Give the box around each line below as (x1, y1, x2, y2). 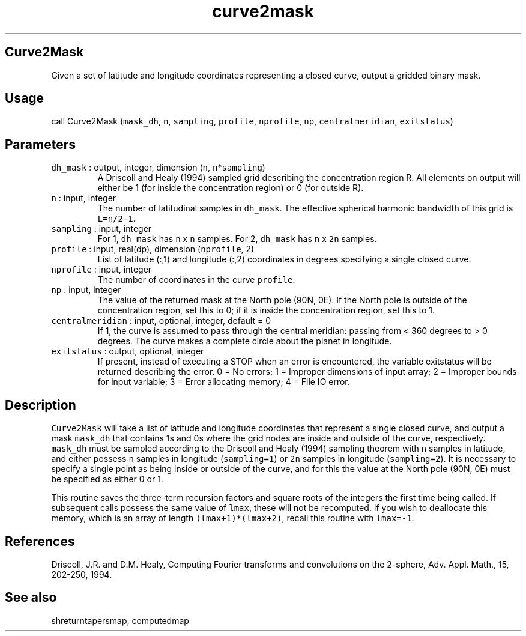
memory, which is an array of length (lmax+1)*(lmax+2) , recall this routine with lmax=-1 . (51, 513, 414, 524)
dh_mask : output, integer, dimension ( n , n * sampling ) (51, 162, 265, 173)
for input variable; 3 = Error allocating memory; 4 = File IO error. (97, 377, 350, 387)
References (5, 533, 75, 549)
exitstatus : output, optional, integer (51, 346, 204, 357)
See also (5, 590, 57, 605)
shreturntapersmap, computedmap (51, 615, 189, 626)
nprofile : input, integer (51, 264, 152, 275)
